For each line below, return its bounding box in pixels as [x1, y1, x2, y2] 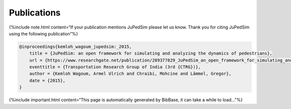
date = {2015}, [29, 78, 65, 83]
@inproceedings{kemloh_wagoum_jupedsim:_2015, [19, 44, 132, 49]
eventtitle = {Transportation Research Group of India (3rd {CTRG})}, [29, 64, 201, 70]
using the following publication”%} [9, 31, 78, 36]
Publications [9, 7, 61, 18]
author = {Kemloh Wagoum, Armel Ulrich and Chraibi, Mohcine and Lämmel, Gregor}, [29, 71, 232, 77]
